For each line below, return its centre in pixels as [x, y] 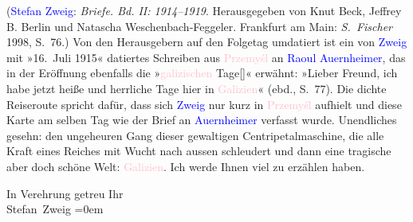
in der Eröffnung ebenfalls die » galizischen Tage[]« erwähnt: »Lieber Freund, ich [202, 73]
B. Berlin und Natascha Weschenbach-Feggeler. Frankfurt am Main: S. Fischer [199, 26]
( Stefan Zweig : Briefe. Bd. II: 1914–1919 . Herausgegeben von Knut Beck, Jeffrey [204, 10]
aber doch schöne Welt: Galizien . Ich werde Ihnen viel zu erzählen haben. [186, 166]
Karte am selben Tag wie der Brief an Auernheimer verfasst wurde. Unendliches [202, 120]
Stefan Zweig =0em [55, 209]
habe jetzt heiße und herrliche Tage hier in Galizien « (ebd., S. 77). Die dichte [197, 88]
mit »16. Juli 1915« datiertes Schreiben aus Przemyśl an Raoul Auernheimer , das [206, 57]
